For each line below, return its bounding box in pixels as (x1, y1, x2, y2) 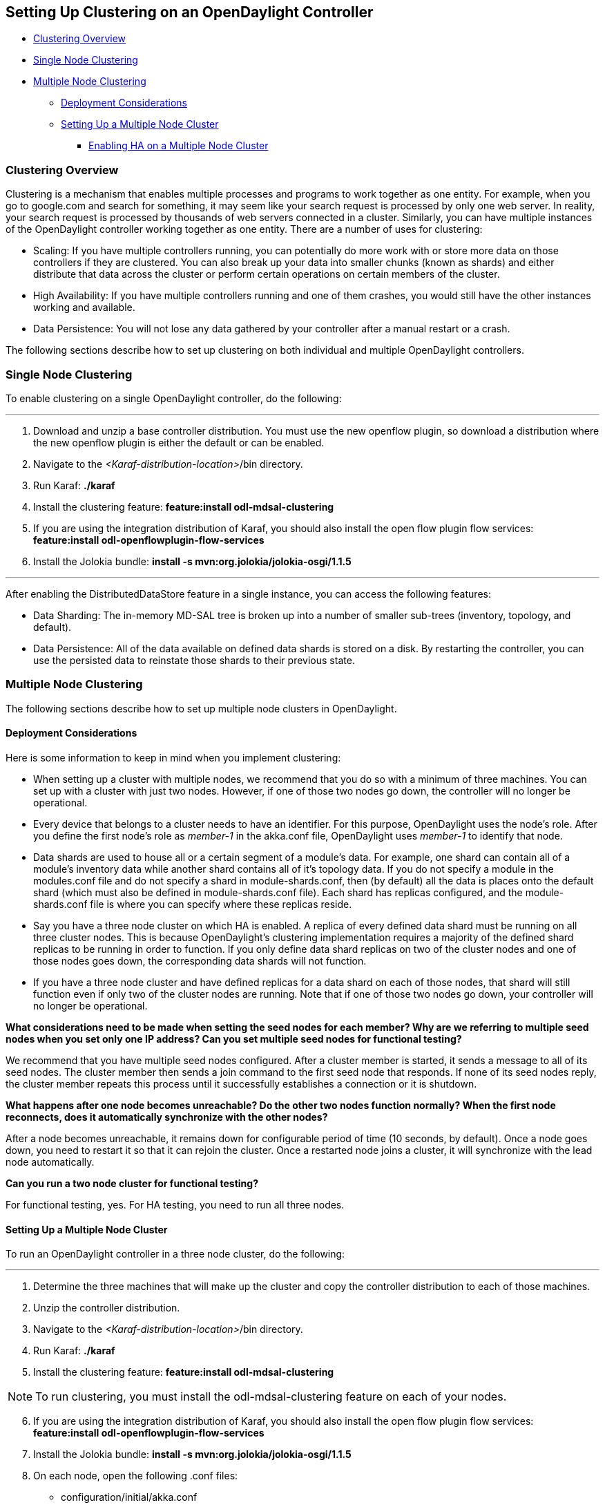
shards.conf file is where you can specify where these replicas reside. (33, 898, 352, 910)
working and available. (33, 301, 135, 314)
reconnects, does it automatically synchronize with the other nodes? (6, 1110, 328, 1123)
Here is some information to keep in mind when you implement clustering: (6, 751, 341, 764)
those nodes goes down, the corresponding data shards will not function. (33, 954, 367, 967)
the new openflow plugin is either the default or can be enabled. (33, 436, 325, 448)
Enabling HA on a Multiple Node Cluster (88, 140, 269, 152)
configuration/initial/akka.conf (61, 1491, 198, 1504)
